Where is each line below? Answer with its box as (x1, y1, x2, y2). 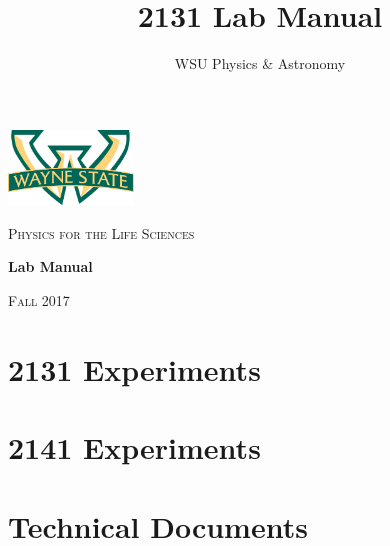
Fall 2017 (8, 290, 70, 311)
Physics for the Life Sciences (8, 222, 195, 243)
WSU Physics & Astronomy (174, 53, 346, 74)
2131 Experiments (8, 348, 261, 389)
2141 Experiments (8, 427, 261, 468)
